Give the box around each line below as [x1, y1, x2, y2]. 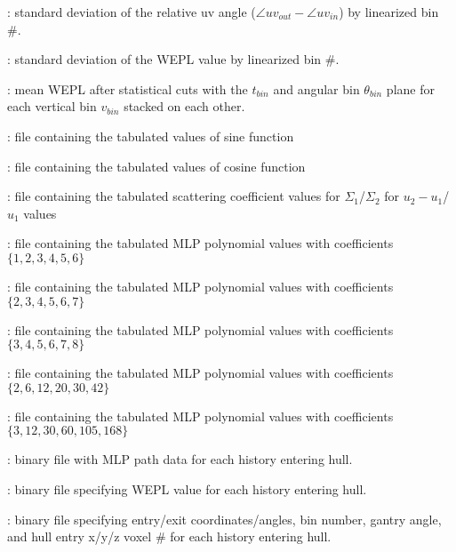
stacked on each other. [124, 97, 245, 116]
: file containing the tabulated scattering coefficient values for [7, 187, 340, 205]
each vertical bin [7, 97, 97, 116]
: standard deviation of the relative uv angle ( [7, 3, 256, 20]
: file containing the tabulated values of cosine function [7, 156, 306, 175]
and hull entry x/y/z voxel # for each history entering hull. [7, 527, 332, 546]
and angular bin [273, 79, 360, 98]
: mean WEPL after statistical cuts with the [7, 79, 248, 98]
